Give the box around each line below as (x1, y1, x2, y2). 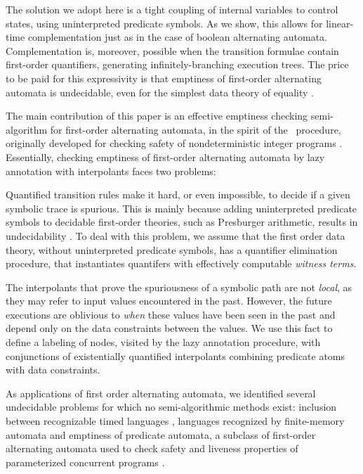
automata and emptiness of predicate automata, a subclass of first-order (6, 427, 316, 442)
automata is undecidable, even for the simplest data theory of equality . (6, 84, 314, 99)
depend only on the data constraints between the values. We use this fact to (6, 321, 333, 335)
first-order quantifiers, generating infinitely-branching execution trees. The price (6, 57, 349, 72)
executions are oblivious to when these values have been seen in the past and (6, 307, 336, 321)
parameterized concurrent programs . (6, 454, 165, 469)
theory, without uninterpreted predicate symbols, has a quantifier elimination (6, 242, 338, 257)
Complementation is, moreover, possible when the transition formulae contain (6, 43, 339, 58)
